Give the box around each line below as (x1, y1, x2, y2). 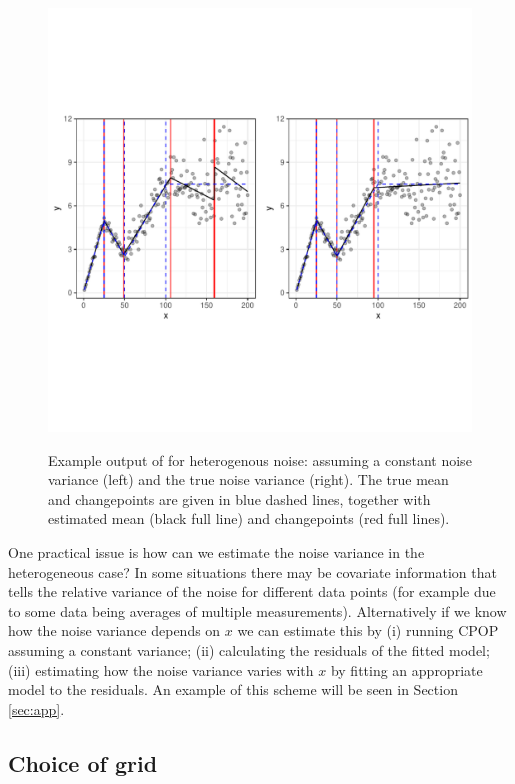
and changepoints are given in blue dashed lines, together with (48, 488, 431, 509)
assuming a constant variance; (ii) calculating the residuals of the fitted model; (8, 639, 490, 660)
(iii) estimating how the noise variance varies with (8, 659, 314, 680)
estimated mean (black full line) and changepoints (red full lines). (48, 508, 450, 529)
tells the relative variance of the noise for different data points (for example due (8, 581, 496, 602)
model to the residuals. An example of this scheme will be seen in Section (8, 679, 458, 700)
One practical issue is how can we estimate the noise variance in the (8, 541, 425, 562)
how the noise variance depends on (8, 620, 221, 641)
